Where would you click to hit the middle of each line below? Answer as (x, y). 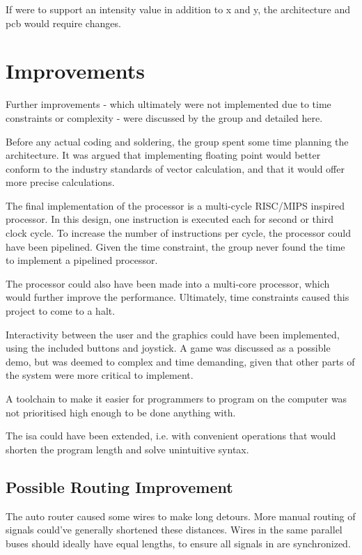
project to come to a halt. (61, 311)
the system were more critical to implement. (100, 375)
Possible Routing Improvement (119, 486)
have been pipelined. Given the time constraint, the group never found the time (175, 246)
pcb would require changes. (63, 23)
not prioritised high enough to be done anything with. (121, 412)
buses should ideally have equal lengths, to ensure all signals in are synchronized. (178, 543)
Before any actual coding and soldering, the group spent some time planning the (177, 141)
